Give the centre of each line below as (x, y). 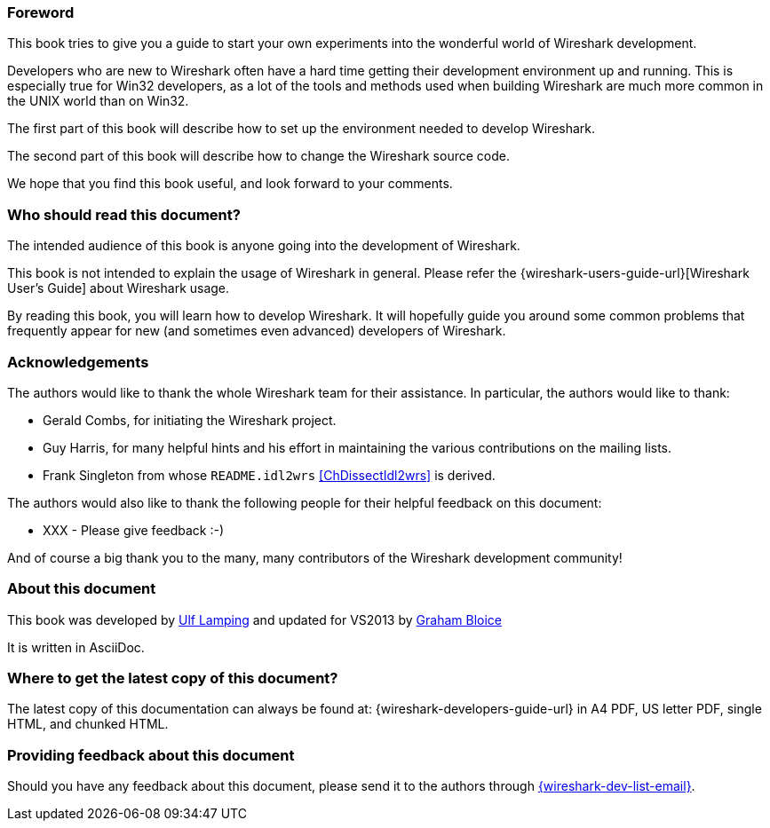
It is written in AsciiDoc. (76, 647)
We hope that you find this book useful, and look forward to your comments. (230, 184)
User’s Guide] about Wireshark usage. (119, 288)
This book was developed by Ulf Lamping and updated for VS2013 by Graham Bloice (254, 619)
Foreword (41, 12)
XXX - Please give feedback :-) (134, 530)
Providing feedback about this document (151, 755)
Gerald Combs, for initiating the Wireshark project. (190, 420)
